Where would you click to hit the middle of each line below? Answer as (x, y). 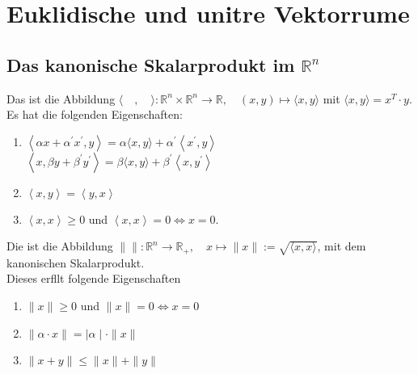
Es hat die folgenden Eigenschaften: (95, 114)
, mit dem (342, 246)
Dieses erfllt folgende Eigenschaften (94, 278)
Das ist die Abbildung (61, 98)
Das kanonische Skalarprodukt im (151, 64)
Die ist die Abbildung (60, 246)
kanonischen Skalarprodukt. (76, 262)
